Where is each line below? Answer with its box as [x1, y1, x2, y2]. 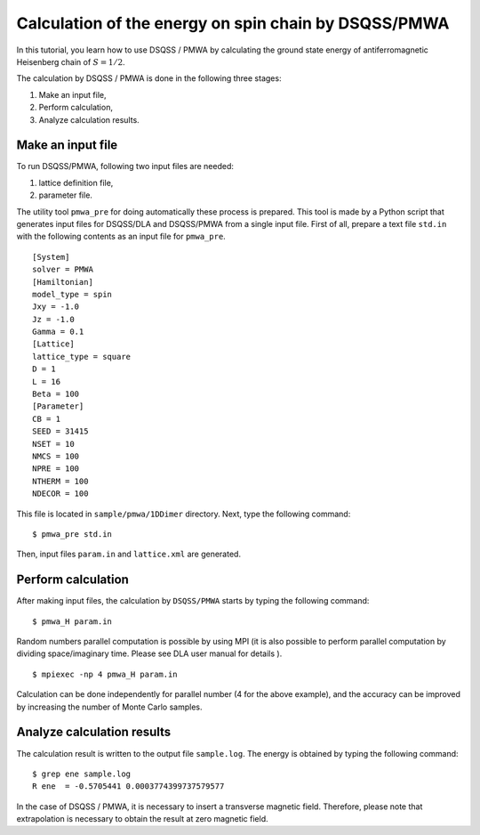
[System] [32, 252, 70, 262]
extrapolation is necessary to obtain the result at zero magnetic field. [16, 814, 268, 824]
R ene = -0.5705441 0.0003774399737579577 [32, 782, 225, 791]
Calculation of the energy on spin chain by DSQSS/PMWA [16, 13, 450, 33]
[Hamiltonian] [32, 277, 93, 287]
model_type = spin [32, 289, 113, 299]
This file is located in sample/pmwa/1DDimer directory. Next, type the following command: [16, 508, 351, 519]
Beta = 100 [32, 389, 80, 400]
